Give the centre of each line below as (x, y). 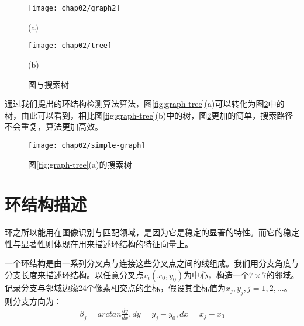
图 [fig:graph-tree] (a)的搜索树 (80, 164)
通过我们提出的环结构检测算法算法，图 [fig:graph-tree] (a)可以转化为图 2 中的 (145, 104)
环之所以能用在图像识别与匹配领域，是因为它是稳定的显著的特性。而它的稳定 (152, 232)
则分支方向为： (33, 301)
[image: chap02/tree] (70, 46)
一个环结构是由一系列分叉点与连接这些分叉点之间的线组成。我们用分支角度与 (152, 263)
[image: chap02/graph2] (74, 8)
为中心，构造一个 (216, 275)
